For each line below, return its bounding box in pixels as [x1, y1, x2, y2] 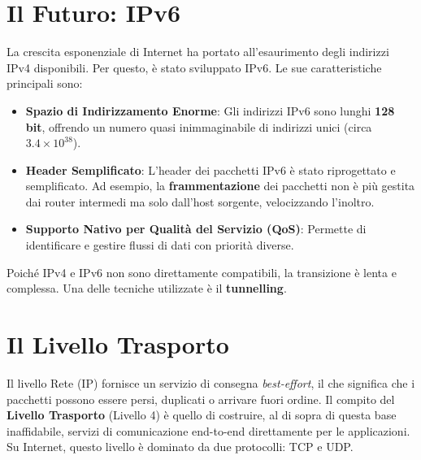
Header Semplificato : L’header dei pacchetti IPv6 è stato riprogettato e [25, 161, 396, 178]
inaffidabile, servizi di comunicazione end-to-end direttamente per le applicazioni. [7, 422, 410, 439]
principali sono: [7, 75, 83, 92]
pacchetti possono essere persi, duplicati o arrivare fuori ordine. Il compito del [7, 390, 395, 407]
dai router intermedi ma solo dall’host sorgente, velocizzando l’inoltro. [25, 193, 375, 210]
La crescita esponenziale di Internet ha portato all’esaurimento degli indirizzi [7, 43, 389, 60]
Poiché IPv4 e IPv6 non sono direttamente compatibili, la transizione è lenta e [7, 263, 397, 280]
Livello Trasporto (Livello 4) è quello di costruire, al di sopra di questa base [7, 406, 397, 423]
